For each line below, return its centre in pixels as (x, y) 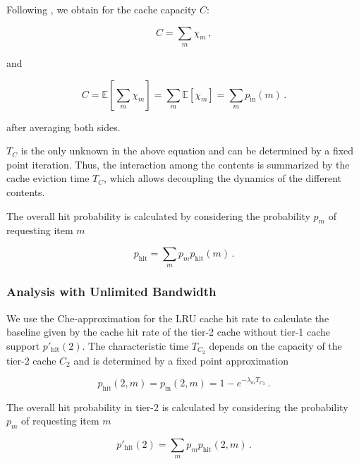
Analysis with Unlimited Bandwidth (111, 292)
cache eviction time (48, 178)
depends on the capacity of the (275, 345)
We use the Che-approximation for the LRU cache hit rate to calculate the (168, 318)
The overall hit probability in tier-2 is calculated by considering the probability (177, 407)
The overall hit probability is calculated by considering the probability (158, 215)
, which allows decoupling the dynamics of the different (223, 178)
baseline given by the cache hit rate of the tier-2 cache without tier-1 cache (169, 332)
